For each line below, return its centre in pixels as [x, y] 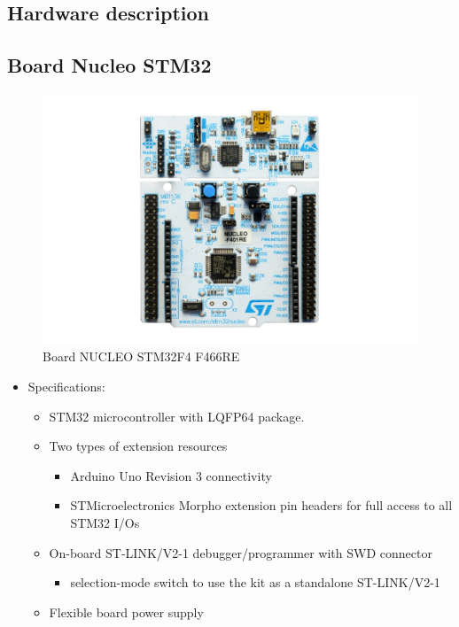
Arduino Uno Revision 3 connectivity [171, 475]
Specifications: [66, 387]
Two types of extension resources [138, 446]
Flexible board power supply [126, 612]
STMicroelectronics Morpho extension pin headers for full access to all [261, 505]
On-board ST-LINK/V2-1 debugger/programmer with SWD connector [241, 552]
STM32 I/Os [105, 522]
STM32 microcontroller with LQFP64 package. [177, 416]
